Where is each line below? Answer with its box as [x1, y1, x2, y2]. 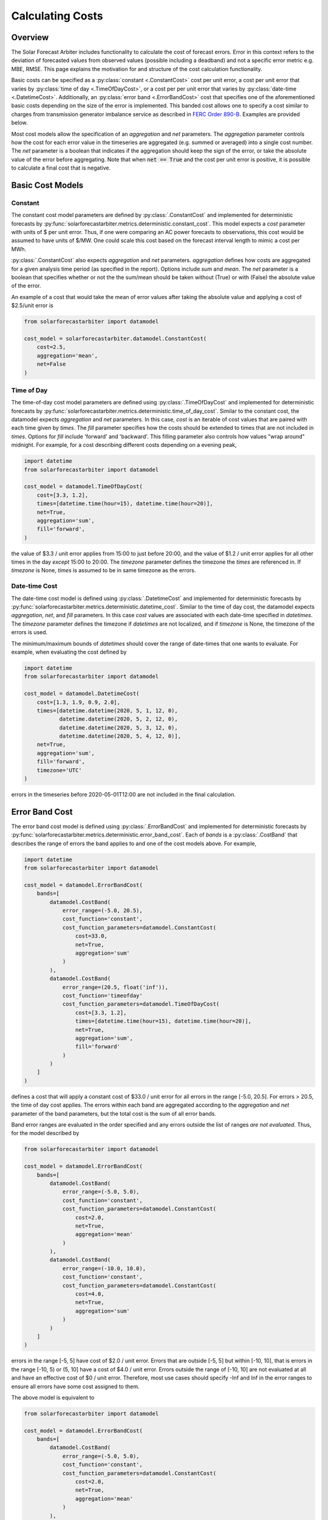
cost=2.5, [36, 344, 66, 351]
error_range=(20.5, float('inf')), [62, 984, 168, 990]
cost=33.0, [75, 933, 108, 939]
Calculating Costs [11, 9, 103, 22]
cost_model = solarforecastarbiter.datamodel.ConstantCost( [24, 335, 207, 342]
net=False [36, 361, 66, 368]
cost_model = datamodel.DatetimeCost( [24, 690, 140, 697]
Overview [11, 32, 49, 43]
